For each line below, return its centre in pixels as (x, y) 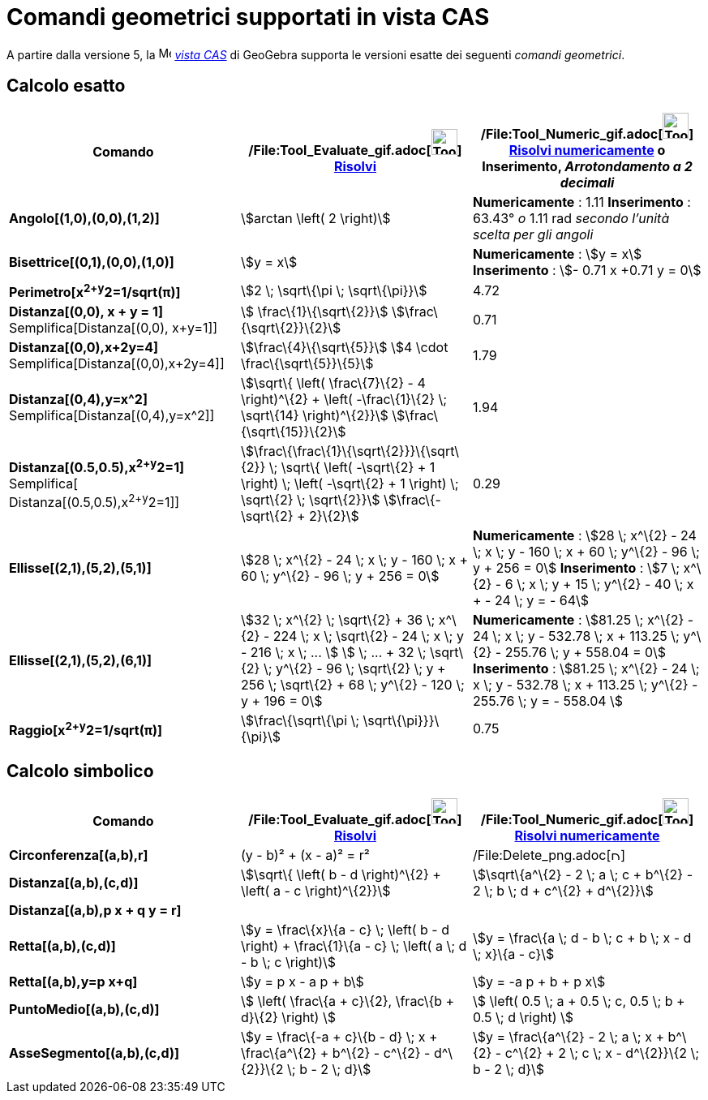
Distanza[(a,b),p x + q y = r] (95, 910)
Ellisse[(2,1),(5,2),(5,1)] (80, 567)
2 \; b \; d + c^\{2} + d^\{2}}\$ (563, 890)
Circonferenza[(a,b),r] (79, 855)
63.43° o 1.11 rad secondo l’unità (571, 218)
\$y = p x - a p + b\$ (302, 981)
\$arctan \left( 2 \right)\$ (315, 218)
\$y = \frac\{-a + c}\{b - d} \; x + (339, 1036)
